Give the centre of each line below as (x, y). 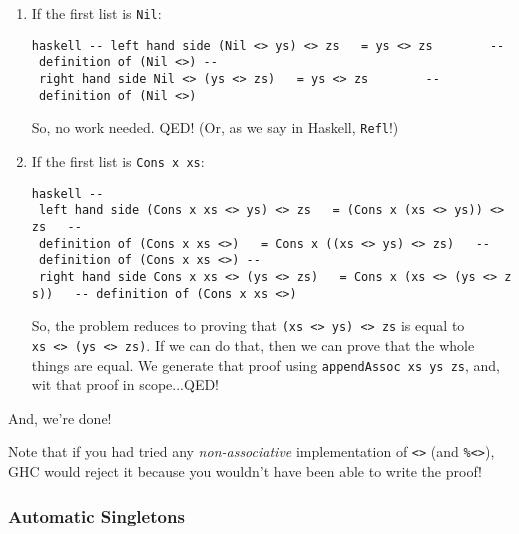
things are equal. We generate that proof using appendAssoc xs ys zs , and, (266, 364)
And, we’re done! (60, 417)
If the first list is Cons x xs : (118, 160)
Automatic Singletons (96, 515)
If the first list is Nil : (96, 13)
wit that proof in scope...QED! (125, 384)
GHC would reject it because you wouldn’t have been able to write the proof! (245, 471)
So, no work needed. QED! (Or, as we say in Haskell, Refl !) (215, 127)
